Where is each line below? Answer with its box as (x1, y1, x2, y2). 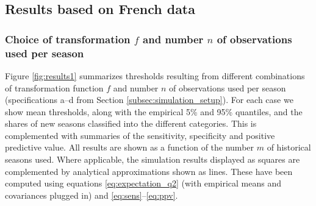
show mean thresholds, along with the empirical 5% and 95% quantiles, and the (5, 105, 303, 118)
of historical (267, 141, 311, 154)
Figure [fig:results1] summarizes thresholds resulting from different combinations (5, 69, 305, 82)
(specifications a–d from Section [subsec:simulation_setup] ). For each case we (5, 93, 293, 106)
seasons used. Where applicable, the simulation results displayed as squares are (5, 153, 300, 166)
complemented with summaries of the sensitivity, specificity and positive (5, 129, 275, 141)
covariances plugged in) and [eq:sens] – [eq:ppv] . (5, 188, 178, 201)
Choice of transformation (5, 31, 131, 46)
